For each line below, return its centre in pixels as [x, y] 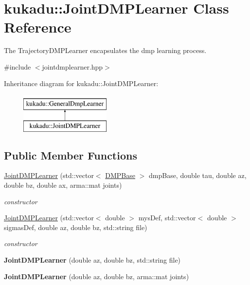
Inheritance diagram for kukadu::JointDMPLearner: [81, 83]
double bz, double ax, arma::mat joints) [63, 185]
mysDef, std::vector [167, 218]
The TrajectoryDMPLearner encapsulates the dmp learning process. [105, 50]
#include [18, 66]
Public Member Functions [71, 155]
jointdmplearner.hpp [72, 66]
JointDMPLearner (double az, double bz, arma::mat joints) [97, 276]
